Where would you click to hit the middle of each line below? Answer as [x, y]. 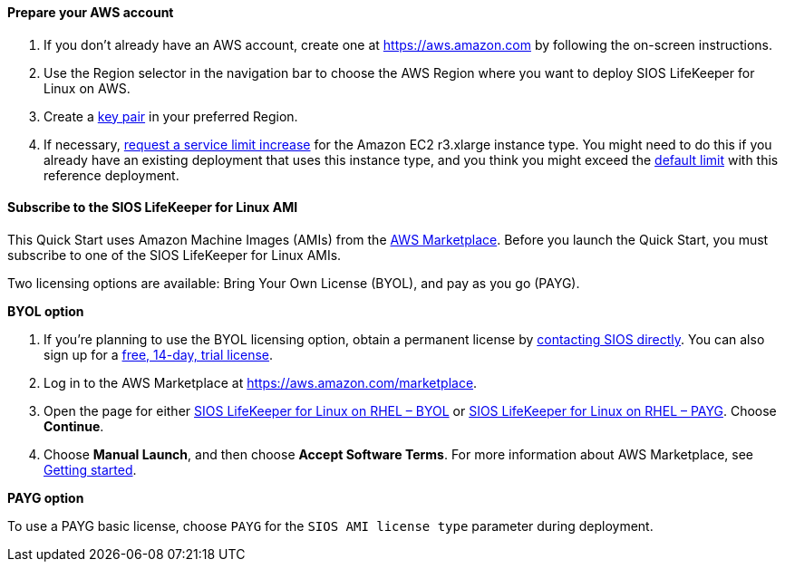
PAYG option [46, 497]
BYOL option [46, 311]
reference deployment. [111, 175]
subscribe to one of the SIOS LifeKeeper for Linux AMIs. [174, 255]
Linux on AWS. [87, 88]
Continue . [74, 426]
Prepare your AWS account [91, 12]
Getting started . [90, 469]
